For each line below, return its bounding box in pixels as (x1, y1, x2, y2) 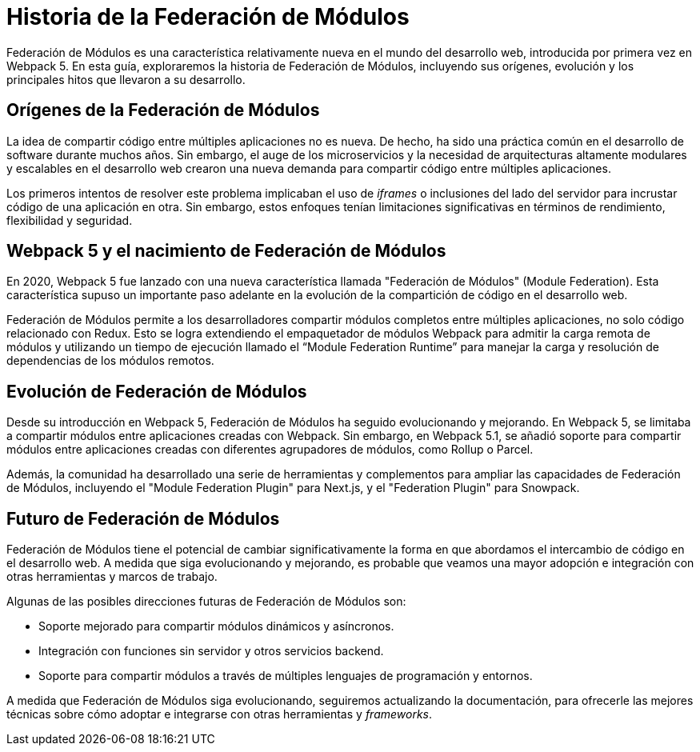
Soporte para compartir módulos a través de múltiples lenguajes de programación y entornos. (38, 669, 533, 683)
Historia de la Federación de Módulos (6, 3, 410, 30)
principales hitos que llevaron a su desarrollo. (6, 72, 246, 86)
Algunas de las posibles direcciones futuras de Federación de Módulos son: (6, 594, 406, 609)
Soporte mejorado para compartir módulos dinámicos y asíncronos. (38, 619, 394, 634)
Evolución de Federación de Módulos (6, 381, 307, 402)
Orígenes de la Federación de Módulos (6, 100, 320, 121)
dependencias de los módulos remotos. (6, 354, 214, 368)
